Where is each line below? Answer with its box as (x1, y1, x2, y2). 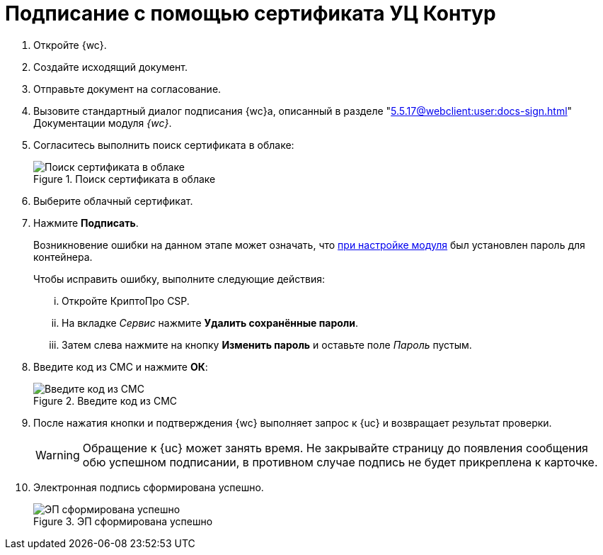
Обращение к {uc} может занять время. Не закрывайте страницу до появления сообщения (82, 440, 588, 455)
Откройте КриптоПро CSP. (62, 294, 190, 307)
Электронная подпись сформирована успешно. (33, 481, 264, 493)
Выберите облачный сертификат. (33, 194, 193, 207)
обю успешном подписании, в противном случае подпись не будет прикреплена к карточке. (82, 454, 598, 469)
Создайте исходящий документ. (33, 60, 188, 73)
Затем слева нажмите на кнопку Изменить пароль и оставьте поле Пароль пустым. (62, 338, 472, 351)
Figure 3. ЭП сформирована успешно (33, 515, 213, 527)
